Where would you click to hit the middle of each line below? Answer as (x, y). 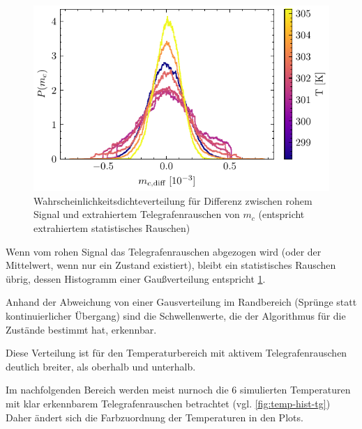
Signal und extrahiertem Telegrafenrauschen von (137, 214)
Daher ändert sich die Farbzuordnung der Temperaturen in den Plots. (154, 417)
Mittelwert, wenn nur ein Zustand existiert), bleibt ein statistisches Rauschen (171, 265)
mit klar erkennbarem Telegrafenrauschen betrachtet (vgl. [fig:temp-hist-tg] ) (168, 403)
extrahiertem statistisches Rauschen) (112, 228)
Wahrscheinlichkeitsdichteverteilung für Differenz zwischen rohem (173, 200)
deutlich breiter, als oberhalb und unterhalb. (101, 366)
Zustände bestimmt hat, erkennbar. (81, 329)
